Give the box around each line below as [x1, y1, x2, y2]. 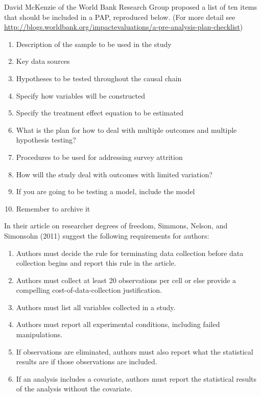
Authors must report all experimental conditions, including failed [16, 319, 220, 330]
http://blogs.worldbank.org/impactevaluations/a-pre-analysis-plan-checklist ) [4, 21, 243, 32]
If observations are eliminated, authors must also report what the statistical [16, 346, 253, 357]
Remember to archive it [16, 203, 90, 214]
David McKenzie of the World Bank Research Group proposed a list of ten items [4, 2, 257, 12]
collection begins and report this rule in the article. [16, 258, 176, 268]
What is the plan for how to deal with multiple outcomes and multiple [16, 124, 237, 135]
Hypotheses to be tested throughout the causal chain [16, 73, 182, 83]
